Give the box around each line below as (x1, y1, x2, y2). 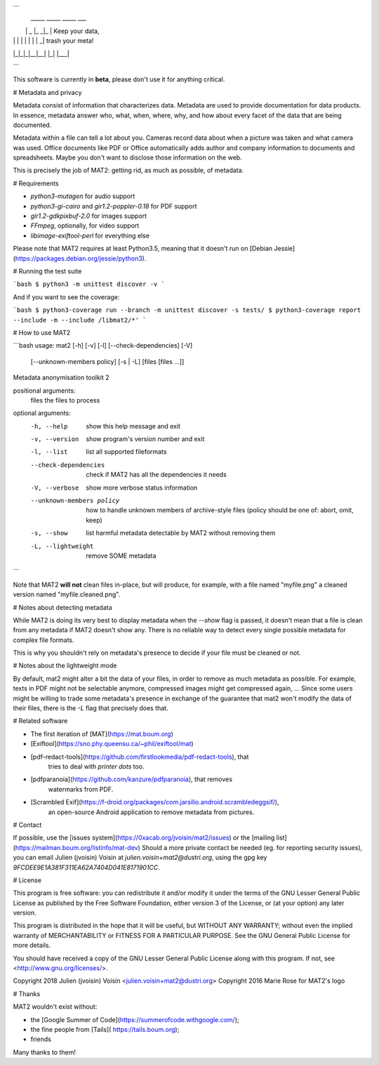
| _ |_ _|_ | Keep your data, (25, 27, 100, 35)
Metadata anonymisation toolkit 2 (13, 373, 109, 382)
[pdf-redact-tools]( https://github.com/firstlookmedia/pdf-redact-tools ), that (30, 752, 249, 761)
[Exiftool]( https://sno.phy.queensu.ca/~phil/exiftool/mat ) (30, 740, 194, 748)
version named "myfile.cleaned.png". (13, 590, 121, 599)
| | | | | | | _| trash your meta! (13, 37, 94, 45)
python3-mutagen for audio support (30, 192, 135, 200)
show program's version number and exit (86, 435, 205, 443)
